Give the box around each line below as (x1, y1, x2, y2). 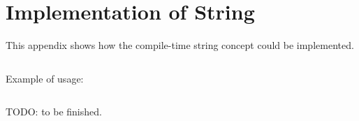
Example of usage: (6, 71, 84, 85)
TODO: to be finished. (6, 104, 102, 119)
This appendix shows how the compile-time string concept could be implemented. (6, 38, 354, 52)
